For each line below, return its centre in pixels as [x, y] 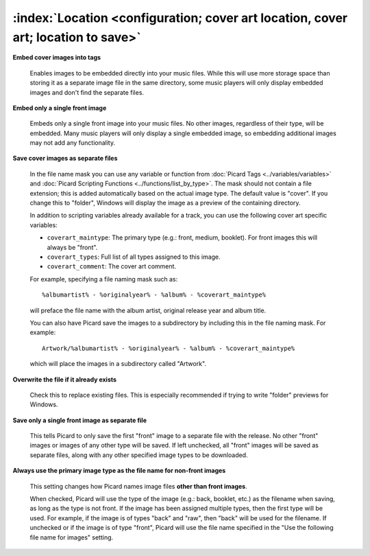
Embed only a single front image [60, 108]
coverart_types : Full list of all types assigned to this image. [134, 257]
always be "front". [72, 247]
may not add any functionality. [73, 143]
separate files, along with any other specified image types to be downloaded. [139, 455]
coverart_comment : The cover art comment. [112, 266]
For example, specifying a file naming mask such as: [104, 279]
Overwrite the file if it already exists [64, 379]
